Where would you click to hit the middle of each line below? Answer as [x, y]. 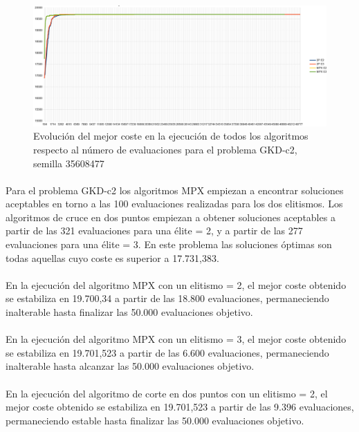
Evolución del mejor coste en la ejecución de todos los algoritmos [171, 136]
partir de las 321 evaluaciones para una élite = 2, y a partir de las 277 [154, 231]
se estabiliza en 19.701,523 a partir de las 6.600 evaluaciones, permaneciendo [167, 352]
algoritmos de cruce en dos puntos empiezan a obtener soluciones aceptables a [171, 217]
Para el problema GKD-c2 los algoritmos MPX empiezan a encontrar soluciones [175, 190]
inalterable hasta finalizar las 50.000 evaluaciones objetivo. [129, 312]
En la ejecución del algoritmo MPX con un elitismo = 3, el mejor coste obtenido [176, 339]
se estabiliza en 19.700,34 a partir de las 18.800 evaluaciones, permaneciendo [167, 298]
